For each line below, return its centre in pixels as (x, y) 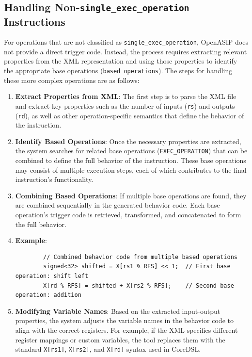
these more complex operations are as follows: (72, 80)
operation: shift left (52, 276)
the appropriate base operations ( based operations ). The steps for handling (118, 71)
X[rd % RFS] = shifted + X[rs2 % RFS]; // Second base (139, 285)
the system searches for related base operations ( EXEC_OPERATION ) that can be (131, 151)
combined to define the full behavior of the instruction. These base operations (131, 160)
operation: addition (48, 295)
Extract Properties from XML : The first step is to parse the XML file (126, 96)
